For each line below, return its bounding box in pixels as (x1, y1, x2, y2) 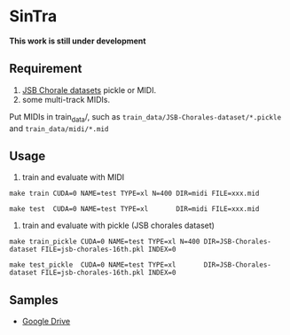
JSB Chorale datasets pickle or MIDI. (21, 84, 157, 95)
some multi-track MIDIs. (21, 94, 111, 105)
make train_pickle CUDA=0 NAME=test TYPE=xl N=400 (9, 238, 200, 246)
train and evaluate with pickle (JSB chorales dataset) (21, 220, 216, 231)
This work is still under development (9, 35, 146, 46)
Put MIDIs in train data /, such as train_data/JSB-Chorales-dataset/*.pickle (9, 111, 282, 124)
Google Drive (21, 316, 71, 327)
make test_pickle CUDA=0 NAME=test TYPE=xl (9, 261, 176, 269)
